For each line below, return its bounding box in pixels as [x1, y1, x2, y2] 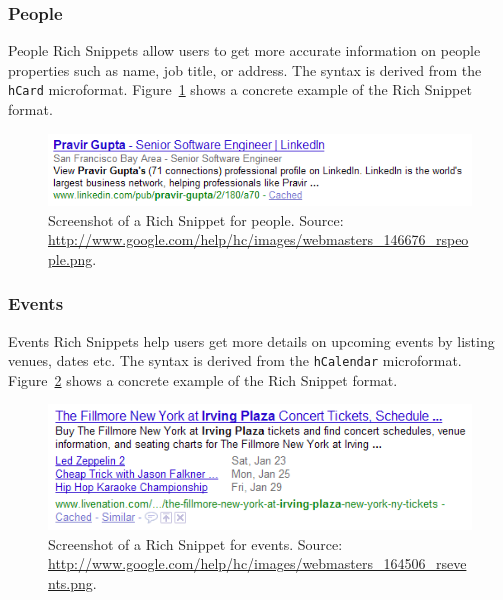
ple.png [48, 248, 93, 269]
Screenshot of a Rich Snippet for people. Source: [48, 209, 344, 230]
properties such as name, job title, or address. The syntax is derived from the [8, 59, 482, 80]
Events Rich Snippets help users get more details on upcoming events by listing [8, 330, 495, 351]
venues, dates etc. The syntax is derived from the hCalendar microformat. [8, 350, 462, 371]
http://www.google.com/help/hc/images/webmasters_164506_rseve [48, 553, 467, 574]
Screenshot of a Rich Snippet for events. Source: [48, 533, 343, 554]
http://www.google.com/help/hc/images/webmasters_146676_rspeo [48, 229, 469, 250]
